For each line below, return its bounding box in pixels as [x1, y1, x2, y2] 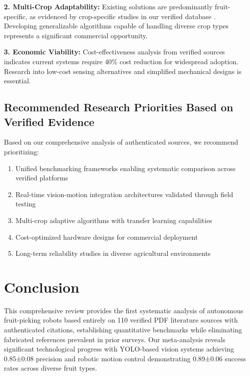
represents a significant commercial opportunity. [4, 30, 148, 40]
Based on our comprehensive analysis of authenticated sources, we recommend [4, 137, 238, 147]
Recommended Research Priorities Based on [4, 100, 233, 115]
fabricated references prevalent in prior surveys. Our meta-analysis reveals [4, 334, 226, 344]
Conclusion [4, 276, 80, 297]
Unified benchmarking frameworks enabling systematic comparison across [15, 163, 236, 173]
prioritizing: [4, 146, 39, 156]
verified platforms [15, 173, 68, 183]
